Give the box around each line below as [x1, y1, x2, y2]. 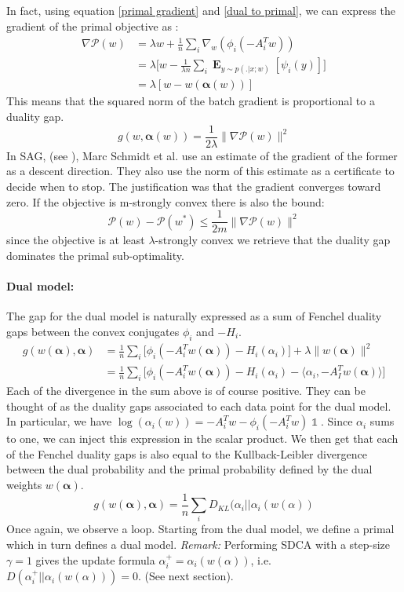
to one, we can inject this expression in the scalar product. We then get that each [6, 430, 399, 447]
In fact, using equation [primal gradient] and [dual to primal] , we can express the [6, 2, 395, 18]
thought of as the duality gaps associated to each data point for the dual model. [6, 397, 391, 414]
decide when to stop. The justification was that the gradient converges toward [6, 177, 381, 194]
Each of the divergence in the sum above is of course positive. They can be [6, 382, 366, 399]
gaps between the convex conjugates [6, 323, 180, 339]
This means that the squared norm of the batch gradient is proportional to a [6, 93, 375, 109]
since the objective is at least [6, 232, 145, 248]
